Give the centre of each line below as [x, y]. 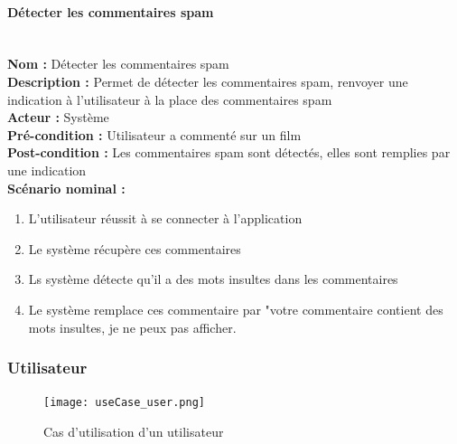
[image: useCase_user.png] [124, 403]
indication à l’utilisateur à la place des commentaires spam [170, 99]
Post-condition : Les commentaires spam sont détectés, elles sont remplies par [229, 152]
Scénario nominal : [66, 188]
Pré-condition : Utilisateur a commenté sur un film [154, 134]
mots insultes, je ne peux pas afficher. [132, 327]
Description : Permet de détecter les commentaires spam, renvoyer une [208, 81]
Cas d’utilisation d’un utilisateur [134, 431]
